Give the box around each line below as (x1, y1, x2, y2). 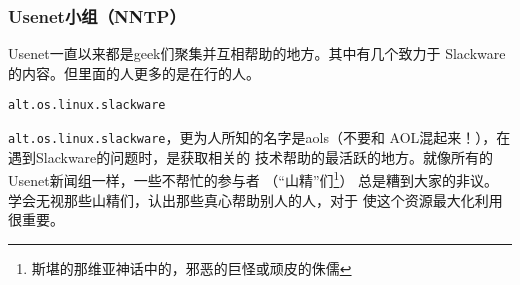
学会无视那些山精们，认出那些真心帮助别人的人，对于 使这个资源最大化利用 (8, 189, 503, 210)
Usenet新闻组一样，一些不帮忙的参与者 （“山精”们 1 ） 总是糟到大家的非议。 (8, 167, 499, 190)
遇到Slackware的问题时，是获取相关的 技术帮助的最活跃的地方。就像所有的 (8, 146, 493, 167)
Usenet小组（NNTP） (8, 3, 186, 28)
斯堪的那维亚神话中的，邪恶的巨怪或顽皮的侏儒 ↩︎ (31, 257, 352, 278)
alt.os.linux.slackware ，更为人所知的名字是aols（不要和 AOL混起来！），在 (8, 127, 511, 148)
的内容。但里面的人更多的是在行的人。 (8, 62, 260, 83)
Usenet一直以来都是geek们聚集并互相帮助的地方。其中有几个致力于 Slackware (8, 43, 506, 64)
